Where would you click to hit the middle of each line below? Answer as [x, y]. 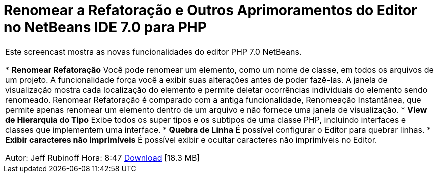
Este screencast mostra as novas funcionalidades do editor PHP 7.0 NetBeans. [153, 52]
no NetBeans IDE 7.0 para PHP [105, 27]
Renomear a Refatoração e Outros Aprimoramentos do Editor [210, 10]
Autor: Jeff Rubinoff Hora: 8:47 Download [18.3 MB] [103, 158]
